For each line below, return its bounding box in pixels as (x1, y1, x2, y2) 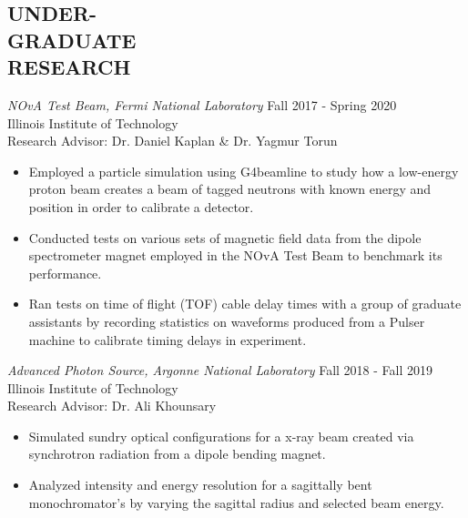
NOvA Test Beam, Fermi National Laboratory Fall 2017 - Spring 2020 (7, 95, 397, 114)
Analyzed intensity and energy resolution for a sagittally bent (28, 475, 372, 494)
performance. (28, 263, 102, 282)
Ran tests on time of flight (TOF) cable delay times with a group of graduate (28, 294, 462, 313)
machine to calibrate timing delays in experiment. (28, 330, 307, 349)
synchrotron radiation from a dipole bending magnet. (28, 444, 326, 463)
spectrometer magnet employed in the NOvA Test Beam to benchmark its (28, 246, 443, 265)
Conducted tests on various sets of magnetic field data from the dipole (28, 228, 422, 247)
